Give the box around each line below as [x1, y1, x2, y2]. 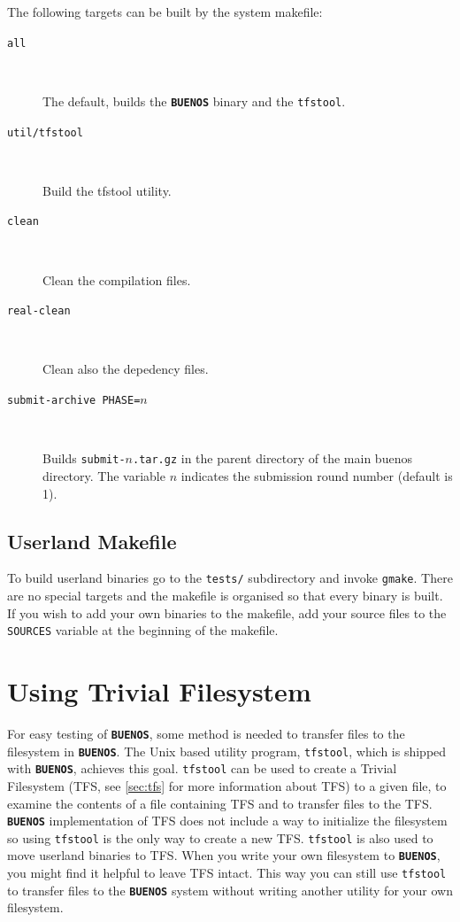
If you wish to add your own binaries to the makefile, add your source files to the [7, 603, 447, 622]
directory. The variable [42, 466, 165, 484]
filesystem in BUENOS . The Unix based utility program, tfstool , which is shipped [7, 741, 447, 760]
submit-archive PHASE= [7, 394, 141, 407]
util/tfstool [7, 126, 83, 139]
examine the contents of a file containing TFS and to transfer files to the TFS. [7, 794, 433, 812]
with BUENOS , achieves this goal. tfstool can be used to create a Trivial [7, 759, 397, 778]
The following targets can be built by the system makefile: [7, 3, 323, 20]
